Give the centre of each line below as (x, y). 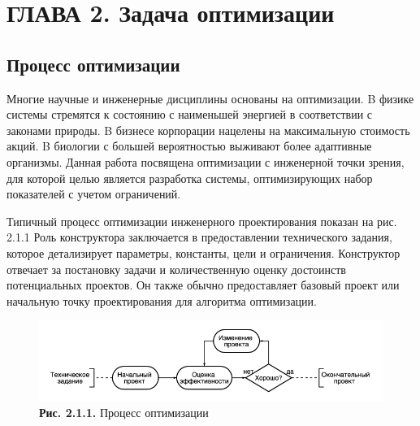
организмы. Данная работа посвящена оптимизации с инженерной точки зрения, (206, 161)
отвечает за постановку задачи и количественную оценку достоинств (176, 269)
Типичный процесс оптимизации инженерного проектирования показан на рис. (202, 221)
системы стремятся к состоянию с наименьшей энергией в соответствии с (189, 114)
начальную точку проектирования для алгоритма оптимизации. (162, 300)
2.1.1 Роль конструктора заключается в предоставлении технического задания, (199, 237)
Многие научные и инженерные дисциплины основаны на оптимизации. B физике (210, 98)
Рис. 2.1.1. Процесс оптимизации (124, 412)
